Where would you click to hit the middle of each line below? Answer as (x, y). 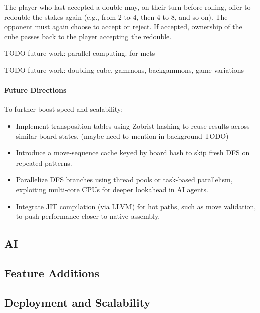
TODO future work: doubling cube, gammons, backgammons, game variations (124, 70)
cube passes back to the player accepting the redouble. (88, 36)
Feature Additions (52, 272)
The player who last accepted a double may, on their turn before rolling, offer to (127, 7)
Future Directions (35, 90)
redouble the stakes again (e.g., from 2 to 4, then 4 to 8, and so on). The (116, 16)
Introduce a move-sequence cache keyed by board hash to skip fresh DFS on (133, 153)
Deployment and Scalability (77, 302)
